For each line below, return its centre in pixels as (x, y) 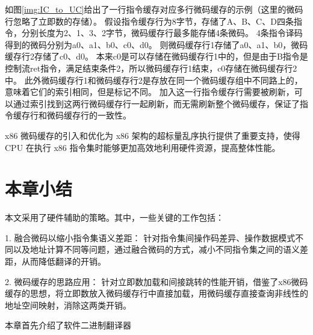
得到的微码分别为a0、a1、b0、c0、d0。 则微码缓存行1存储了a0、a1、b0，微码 (156, 44)
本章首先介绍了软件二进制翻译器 (68, 325)
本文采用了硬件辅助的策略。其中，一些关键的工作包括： (114, 217)
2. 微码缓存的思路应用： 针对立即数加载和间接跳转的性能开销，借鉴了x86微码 (156, 281)
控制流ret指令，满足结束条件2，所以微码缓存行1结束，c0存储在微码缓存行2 (151, 68)
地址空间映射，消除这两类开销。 (68, 305)
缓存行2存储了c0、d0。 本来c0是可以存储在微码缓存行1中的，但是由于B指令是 (156, 56)
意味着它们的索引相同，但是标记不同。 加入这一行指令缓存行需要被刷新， (150, 92)
